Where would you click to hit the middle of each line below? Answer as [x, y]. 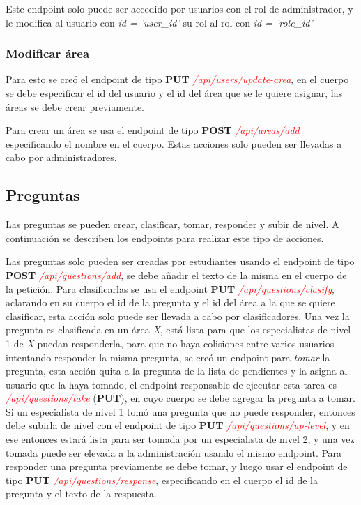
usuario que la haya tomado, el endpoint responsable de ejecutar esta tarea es [171, 384]
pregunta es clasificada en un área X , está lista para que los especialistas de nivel [178, 330]
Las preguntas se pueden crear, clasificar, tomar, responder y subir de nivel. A [172, 224]
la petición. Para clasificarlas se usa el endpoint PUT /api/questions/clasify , [170, 288]
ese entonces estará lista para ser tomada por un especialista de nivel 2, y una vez [180, 439]
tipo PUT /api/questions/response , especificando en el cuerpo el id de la [162, 480]
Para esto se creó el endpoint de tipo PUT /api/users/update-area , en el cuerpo [177, 79]
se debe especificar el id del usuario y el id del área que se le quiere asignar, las [174, 93]
